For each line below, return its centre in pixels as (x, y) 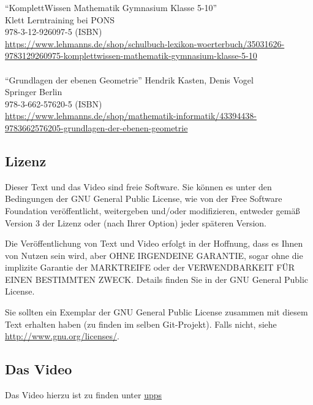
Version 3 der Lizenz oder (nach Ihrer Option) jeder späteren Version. (136, 222)
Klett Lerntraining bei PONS (60, 19)
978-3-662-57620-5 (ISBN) (54, 103)
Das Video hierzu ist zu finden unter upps (84, 395)
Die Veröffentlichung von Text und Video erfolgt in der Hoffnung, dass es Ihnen (154, 243)
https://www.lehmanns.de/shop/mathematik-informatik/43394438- (131, 116)
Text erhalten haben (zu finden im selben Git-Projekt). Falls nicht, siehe (141, 324)
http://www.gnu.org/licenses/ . (62, 336)
